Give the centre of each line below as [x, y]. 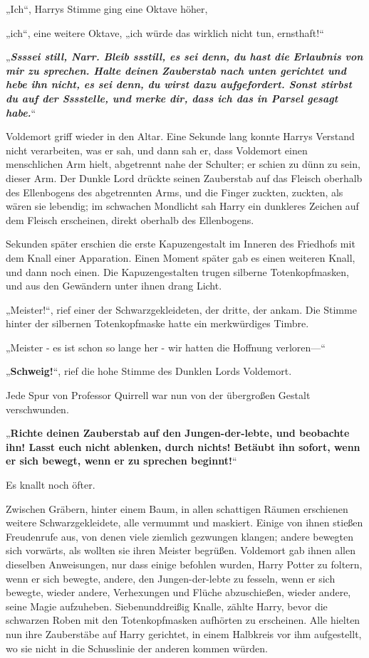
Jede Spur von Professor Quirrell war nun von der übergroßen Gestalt [158, 395]
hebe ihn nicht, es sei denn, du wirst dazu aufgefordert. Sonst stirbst [179, 84]
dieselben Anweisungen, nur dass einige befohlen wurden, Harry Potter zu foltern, [184, 564]
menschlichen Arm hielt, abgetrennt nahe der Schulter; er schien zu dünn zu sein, [183, 164]
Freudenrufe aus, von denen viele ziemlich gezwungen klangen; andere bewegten [180, 536]
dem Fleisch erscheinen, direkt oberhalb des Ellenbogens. [130, 219]
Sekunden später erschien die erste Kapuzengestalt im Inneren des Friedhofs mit [181, 244]
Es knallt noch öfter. [51, 485]
